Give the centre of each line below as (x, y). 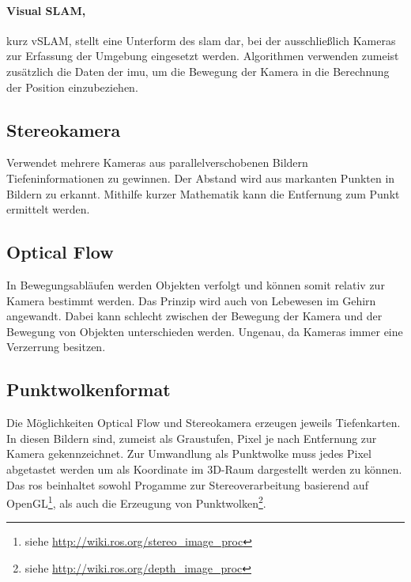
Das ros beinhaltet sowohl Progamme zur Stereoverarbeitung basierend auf (187, 484)
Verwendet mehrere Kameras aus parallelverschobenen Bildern (157, 163)
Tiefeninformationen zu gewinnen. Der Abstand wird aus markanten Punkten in (201, 178)
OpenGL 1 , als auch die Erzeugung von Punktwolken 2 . (136, 502)
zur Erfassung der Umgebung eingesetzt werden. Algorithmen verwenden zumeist (203, 56)
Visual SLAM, (46, 10)
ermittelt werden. (48, 209)
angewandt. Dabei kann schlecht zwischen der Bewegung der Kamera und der (194, 316)
